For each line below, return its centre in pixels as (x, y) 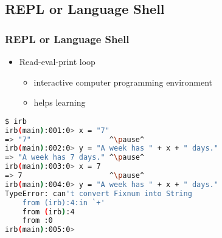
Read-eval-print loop (57, 61)
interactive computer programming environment (123, 82)
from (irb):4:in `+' (64, 202)
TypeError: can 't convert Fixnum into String (99, 193)
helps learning (60, 102)
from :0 (37, 221)
